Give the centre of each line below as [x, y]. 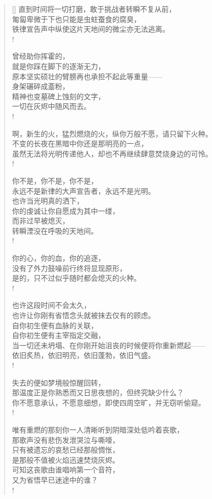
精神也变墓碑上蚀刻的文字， [58, 96]
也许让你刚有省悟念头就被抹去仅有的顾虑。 [84, 315]
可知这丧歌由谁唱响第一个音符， [66, 470]
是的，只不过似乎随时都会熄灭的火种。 [76, 278]
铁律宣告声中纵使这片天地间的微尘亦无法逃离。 [91, 29]
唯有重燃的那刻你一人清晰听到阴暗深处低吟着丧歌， [98, 429]
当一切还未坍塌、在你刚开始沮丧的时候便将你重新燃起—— [109, 345]
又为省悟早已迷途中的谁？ [55, 479]
